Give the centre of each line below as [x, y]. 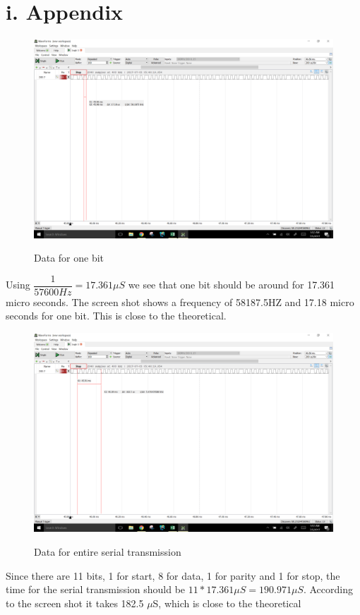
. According [328, 589]
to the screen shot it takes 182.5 [75, 603]
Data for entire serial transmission [108, 551]
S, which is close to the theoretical [227, 603]
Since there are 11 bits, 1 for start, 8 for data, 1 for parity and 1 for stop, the [173, 575]
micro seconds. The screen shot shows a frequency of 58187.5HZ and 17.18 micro [180, 302]
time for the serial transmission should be [96, 589]
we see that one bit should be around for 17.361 [232, 285]
